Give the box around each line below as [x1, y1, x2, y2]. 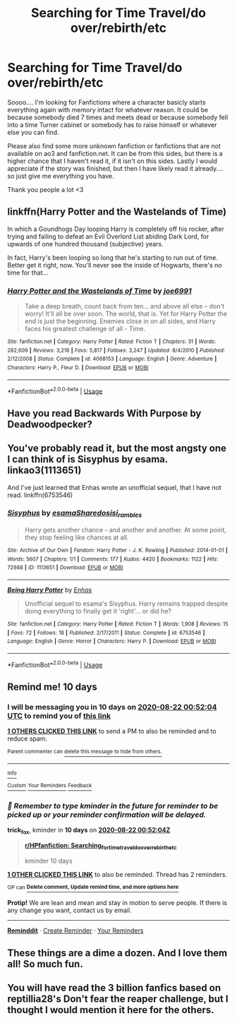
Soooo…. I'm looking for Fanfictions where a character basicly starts [7, 97, 206, 107]
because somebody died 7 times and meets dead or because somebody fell [7, 113, 229, 121]
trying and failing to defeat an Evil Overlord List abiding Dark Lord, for [7, 232, 209, 241]
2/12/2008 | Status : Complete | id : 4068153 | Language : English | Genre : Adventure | [7, 355, 217, 363]
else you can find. [7, 128, 59, 136]
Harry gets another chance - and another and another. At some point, [24, 526, 227, 534]
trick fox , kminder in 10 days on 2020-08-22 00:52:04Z [7, 825, 171, 836]
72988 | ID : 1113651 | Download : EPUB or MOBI [7, 564, 123, 571]
